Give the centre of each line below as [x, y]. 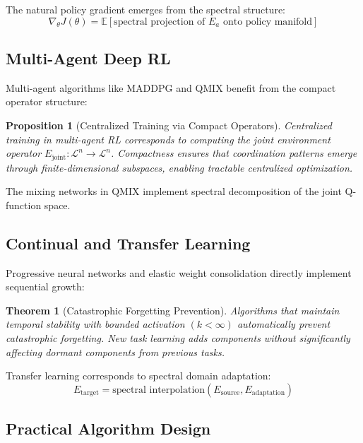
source [230, 393]
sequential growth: [45, 287]
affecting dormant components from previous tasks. [115, 352]
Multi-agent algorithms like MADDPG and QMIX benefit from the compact [171, 87]
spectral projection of [160, 22]
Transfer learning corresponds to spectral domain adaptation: [138, 376]
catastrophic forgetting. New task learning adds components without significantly [178, 337]
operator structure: [47, 101]
